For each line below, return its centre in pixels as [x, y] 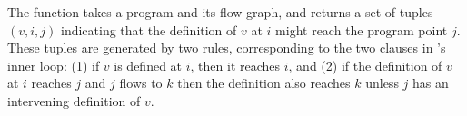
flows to [141, 83]
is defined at [148, 65]
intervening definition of [74, 100]
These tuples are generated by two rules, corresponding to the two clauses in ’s [227, 48]
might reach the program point [362, 29]
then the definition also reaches [264, 83]
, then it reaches [235, 65]
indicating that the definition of [149, 29]
